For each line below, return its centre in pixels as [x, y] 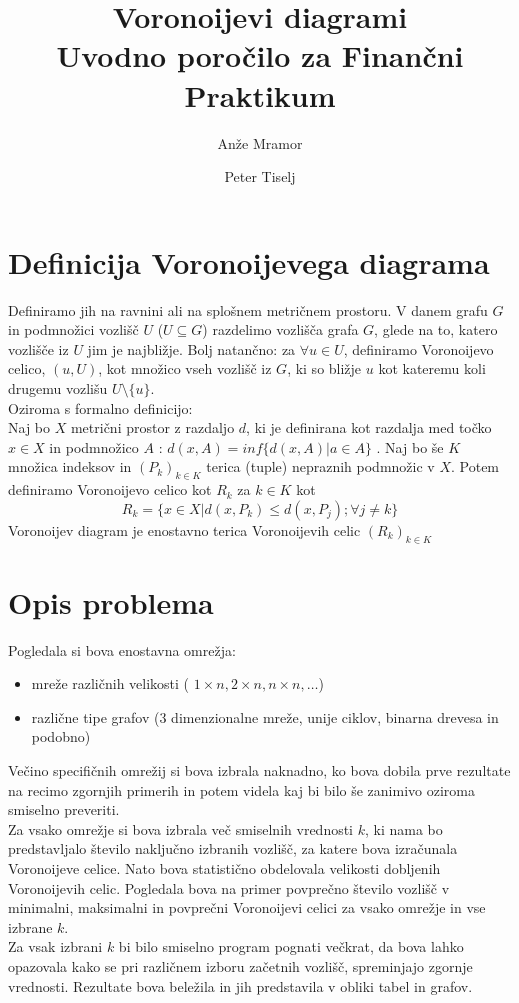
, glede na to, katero [436, 329]
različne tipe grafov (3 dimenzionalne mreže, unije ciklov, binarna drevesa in [265, 716]
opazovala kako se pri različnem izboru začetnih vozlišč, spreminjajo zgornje [240, 966]
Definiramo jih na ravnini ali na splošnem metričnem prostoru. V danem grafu [248, 309]
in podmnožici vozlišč [73, 329]
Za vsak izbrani [55, 946]
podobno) [61, 736]
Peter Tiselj [260, 176]
